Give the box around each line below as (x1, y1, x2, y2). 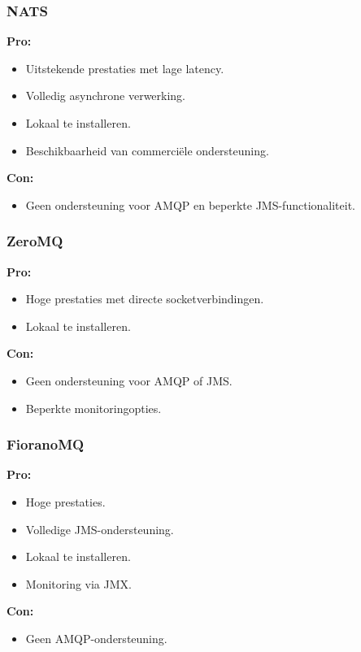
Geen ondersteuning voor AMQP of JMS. (25, 372, 233, 389)
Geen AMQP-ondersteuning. (25, 629, 167, 646)
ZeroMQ (7, 231, 63, 251)
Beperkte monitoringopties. (25, 399, 162, 416)
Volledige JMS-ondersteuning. (25, 520, 174, 537)
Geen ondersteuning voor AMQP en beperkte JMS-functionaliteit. (25, 196, 355, 213)
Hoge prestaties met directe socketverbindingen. (25, 290, 264, 307)
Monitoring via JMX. (25, 575, 132, 592)
